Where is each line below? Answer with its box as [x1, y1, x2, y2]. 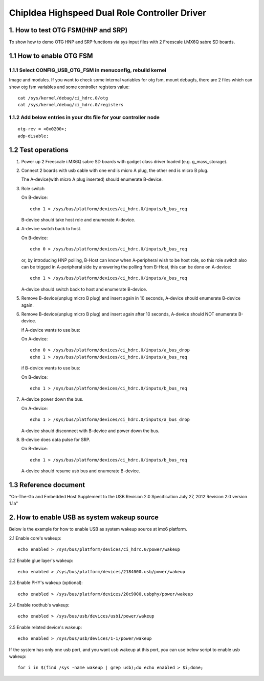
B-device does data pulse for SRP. [21, 437, 90, 442]
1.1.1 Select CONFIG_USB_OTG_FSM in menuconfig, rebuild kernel [9, 67, 167, 73]
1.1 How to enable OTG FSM [9, 51, 93, 60]
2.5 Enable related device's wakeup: [9, 624, 82, 630]
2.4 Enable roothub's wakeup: [9, 602, 69, 608]
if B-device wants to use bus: [21, 365, 81, 371]
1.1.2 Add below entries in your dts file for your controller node [9, 114, 160, 121]
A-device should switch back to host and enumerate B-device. [21, 286, 148, 292]
